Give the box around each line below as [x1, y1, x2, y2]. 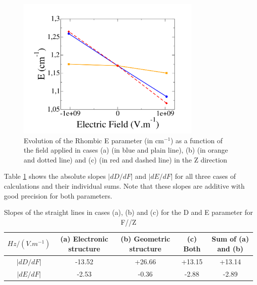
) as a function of [171, 135, 223, 145]
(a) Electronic [60, 234, 108, 244]
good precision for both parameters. [4, 190, 112, 201]
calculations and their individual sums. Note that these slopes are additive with [4, 180, 245, 191]
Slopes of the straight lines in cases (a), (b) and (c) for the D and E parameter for [4, 207, 253, 217]
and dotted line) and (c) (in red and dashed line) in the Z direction [24, 154, 227, 164]
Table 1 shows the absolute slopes [4, 171, 106, 181]
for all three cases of [174, 171, 236, 181]
